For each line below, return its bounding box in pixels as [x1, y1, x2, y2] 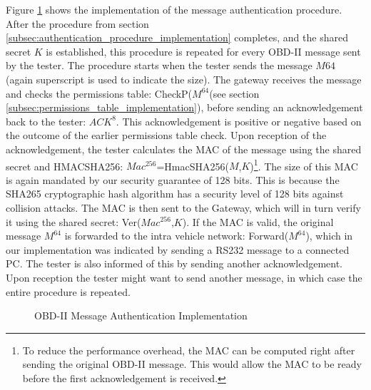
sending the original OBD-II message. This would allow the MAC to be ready [22, 356, 362, 371]
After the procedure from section [6, 16, 149, 31]
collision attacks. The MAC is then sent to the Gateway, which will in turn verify [6, 200, 361, 215]
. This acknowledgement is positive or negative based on [116, 113, 362, 128]
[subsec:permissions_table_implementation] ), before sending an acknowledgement [6, 100, 363, 115]
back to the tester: [6, 113, 86, 128]
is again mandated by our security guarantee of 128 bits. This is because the [6, 172, 340, 187]
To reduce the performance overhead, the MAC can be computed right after [22, 342, 355, 357]
